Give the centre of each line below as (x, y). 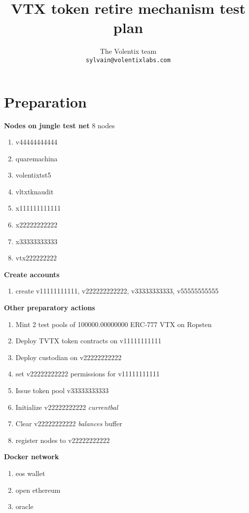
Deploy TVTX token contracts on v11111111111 (89, 341)
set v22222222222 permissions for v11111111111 (88, 374)
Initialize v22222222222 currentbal (67, 407)
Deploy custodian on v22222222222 (69, 357)
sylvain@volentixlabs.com (128, 60)
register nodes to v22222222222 (63, 440)
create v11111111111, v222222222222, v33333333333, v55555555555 (117, 291)
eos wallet (30, 473)
